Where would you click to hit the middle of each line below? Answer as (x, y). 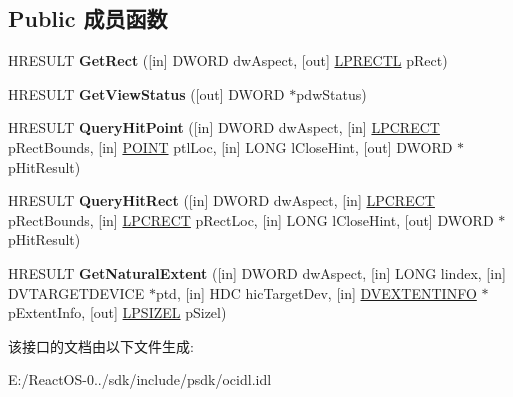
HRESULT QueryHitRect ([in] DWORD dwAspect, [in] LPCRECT (221, 200)
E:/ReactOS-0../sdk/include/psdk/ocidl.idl (140, 379)
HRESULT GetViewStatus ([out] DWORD (146, 93)
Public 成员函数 (88, 18)
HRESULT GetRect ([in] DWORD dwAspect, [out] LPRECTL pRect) (228, 60)
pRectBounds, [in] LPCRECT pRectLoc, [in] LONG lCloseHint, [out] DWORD (251, 219)
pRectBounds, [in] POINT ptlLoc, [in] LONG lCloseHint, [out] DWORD (230, 146)
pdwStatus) (331, 93)
